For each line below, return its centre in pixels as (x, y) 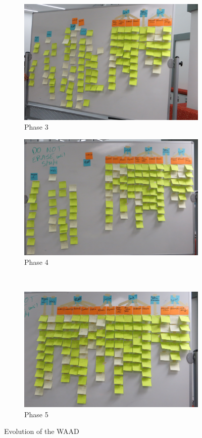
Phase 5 (36, 414)
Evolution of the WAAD (42, 431)
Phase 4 (36, 262)
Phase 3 (36, 127)
